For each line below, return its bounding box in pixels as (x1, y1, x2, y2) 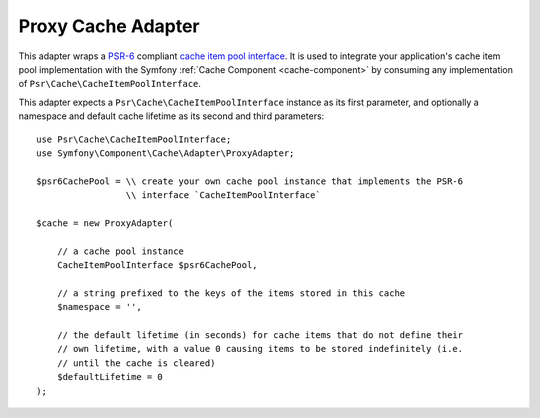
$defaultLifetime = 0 (56, 371, 164, 383)
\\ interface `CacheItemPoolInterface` (125, 190, 322, 201)
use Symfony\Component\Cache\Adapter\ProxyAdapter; (36, 147, 295, 159)
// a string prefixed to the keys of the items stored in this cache (56, 287, 406, 299)
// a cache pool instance (56, 245, 185, 257)
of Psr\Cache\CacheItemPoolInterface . (18, 78, 202, 90)
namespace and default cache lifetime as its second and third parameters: (18, 110, 325, 122)
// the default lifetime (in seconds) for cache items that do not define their (56, 329, 464, 340)
